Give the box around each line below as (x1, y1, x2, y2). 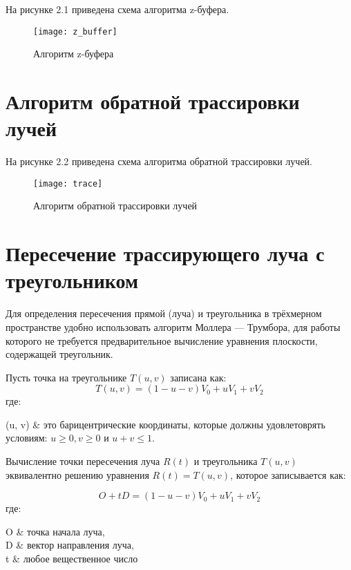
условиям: (6, 430, 48, 445)
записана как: (170, 370, 227, 384)
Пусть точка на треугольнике (6, 370, 127, 384)
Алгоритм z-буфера (33, 46, 114, 61)
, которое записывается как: (230, 467, 346, 482)
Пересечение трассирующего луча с (6, 239, 325, 267)
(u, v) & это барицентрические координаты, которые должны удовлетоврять (6, 417, 325, 431)
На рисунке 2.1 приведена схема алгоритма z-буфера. (6, 2, 229, 16)
